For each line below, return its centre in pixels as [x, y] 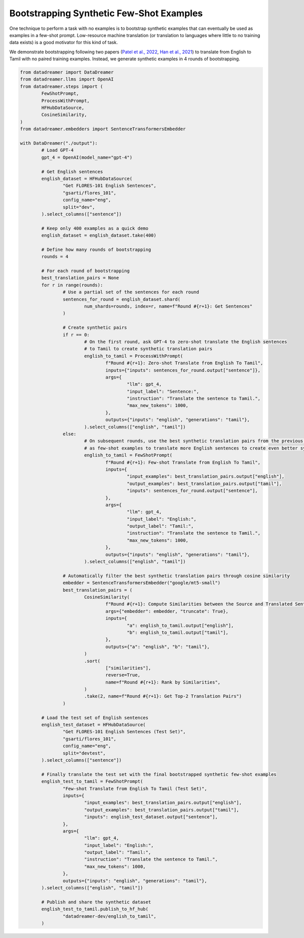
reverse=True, [123, 675]
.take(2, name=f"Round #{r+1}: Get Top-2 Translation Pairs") [163, 696]
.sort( [92, 661]
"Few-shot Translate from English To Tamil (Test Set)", [135, 789]
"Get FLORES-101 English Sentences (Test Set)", [124, 732]
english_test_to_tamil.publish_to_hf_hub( [95, 909]
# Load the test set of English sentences [95, 718]
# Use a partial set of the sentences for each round [131, 292]
